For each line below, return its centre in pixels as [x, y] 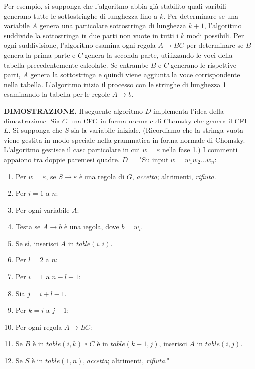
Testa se [28, 226]
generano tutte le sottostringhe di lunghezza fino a [81, 16]
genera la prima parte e [40, 55]
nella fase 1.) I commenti [200, 150]
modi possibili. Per [215, 35]
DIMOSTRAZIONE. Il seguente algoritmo [74, 110]
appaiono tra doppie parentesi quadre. [62, 159]
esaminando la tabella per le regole [57, 94]
